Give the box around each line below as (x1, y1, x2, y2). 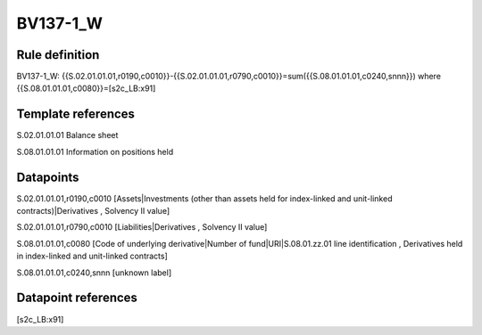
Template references (16, 107, 136, 122)
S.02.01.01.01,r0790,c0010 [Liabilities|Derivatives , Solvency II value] (16, 222, 268, 233)
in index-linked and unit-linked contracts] (16, 250, 169, 262)
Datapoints (16, 169, 79, 184)
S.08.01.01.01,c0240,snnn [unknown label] (16, 267, 172, 278)
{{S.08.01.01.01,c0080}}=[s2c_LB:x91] (16, 83, 156, 94)
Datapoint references (16, 290, 138, 306)
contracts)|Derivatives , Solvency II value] (16, 206, 170, 217)
